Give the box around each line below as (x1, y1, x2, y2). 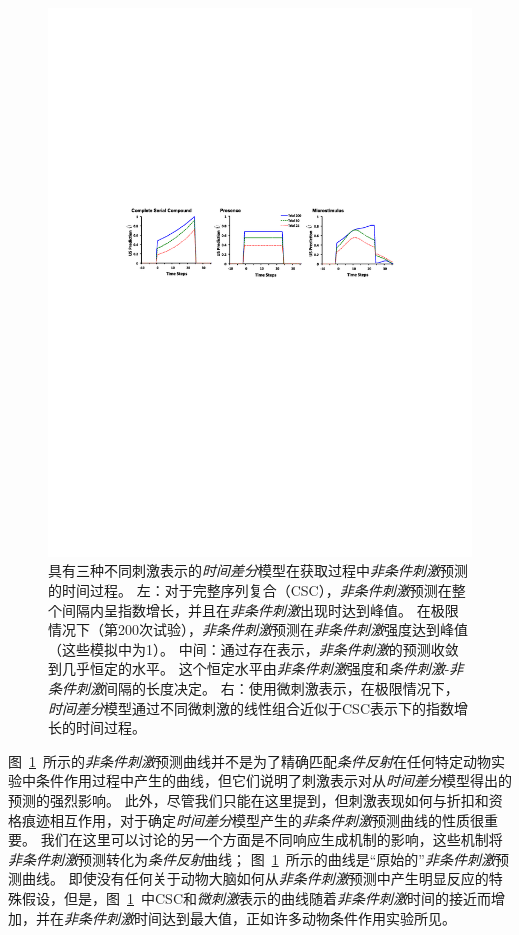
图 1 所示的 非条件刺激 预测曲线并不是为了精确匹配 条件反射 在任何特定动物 (8, 750, 491, 771)
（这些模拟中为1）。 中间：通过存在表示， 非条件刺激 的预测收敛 (48, 638, 459, 659)
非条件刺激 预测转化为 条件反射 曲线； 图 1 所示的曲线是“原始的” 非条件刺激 (8, 848, 495, 869)
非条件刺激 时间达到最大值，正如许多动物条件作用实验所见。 (64, 907, 456, 928)
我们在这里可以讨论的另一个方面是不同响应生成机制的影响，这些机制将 (40, 829, 503, 850)
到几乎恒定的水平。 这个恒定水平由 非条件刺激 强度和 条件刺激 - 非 (48, 658, 464, 679)
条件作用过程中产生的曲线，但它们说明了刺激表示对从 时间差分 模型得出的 (35, 770, 512, 791)
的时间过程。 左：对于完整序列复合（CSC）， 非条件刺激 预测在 (48, 580, 452, 601)
